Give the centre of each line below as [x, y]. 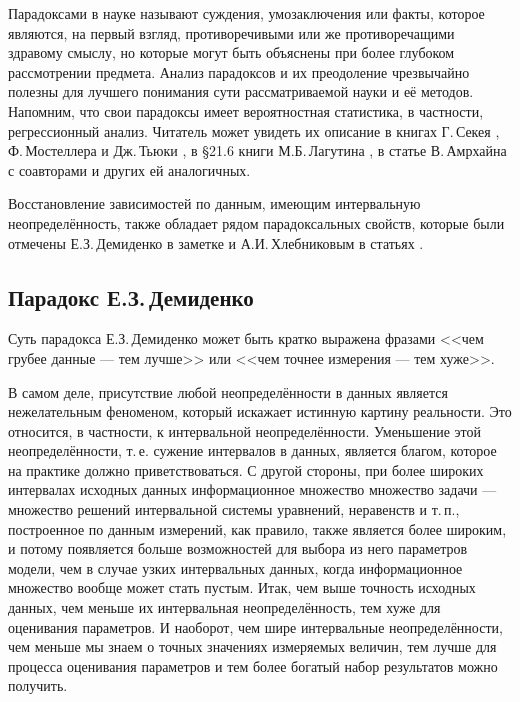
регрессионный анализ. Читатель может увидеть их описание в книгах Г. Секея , [254, 130]
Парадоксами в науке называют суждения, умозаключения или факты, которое [246, 13]
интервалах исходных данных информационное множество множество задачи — [252, 489]
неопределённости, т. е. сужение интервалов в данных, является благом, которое [252, 450]
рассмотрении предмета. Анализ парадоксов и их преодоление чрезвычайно [239, 71]
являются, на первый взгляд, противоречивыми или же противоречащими [231, 32]
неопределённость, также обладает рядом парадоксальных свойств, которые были [256, 222]
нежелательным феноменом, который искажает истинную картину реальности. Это [260, 411]
